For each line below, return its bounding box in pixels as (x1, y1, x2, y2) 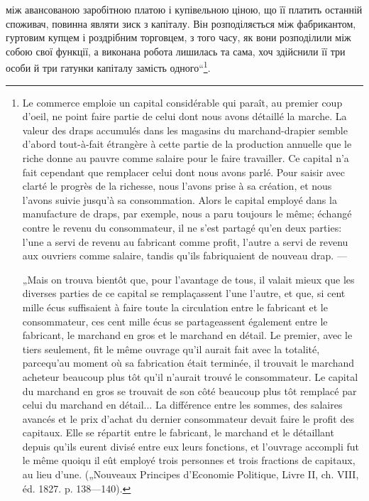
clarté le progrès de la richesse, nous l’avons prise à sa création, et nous (22, 178, 332, 193)
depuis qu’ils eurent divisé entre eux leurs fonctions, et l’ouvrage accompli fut (22, 438, 360, 453)
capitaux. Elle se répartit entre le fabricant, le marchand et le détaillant (22, 425, 334, 440)
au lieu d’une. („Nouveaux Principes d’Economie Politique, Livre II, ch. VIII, (22, 467, 359, 482)
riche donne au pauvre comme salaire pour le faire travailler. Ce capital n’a (22, 151, 349, 165)
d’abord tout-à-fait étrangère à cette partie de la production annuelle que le (22, 136, 352, 151)
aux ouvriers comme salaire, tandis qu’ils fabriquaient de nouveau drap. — (22, 248, 347, 263)
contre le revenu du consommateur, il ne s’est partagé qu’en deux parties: (22, 220, 342, 235)
